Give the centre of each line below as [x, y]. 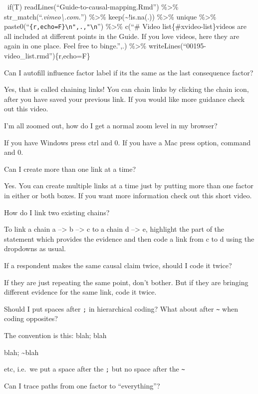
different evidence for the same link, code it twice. [80, 292]
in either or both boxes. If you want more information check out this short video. [128, 195]
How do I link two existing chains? [57, 212]
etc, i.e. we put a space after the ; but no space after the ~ [95, 369]
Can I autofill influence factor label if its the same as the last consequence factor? [129, 72]
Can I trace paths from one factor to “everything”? [82, 385]
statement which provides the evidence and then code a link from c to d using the [129, 238]
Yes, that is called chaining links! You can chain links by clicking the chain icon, [127, 89]
